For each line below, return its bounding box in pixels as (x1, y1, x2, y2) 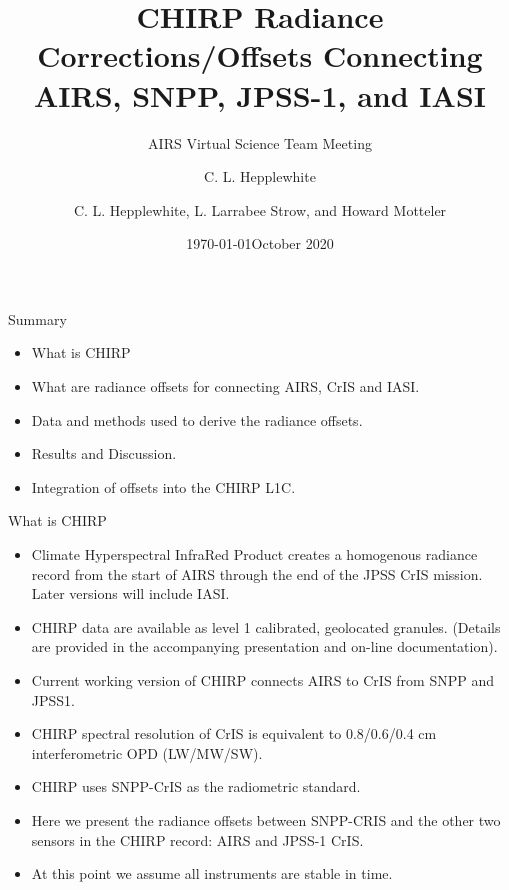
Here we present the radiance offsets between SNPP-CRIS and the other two (31, 809, 501, 830)
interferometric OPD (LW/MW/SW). (31, 742, 263, 763)
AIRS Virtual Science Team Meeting (148, 132, 372, 153)
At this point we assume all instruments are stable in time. (31, 863, 393, 884)
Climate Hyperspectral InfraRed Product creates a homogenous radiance (31, 544, 478, 565)
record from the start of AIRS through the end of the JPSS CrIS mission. (31, 563, 483, 584)
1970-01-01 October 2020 (186, 233, 334, 254)
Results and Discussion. (31, 443, 177, 464)
